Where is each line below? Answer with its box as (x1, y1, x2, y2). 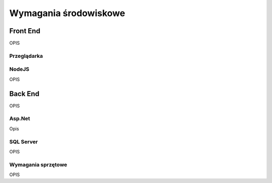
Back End (9, 89, 40, 98)
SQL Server (9, 138, 38, 145)
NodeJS (9, 66, 30, 73)
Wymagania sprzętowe (9, 161, 67, 168)
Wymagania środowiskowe (9, 8, 125, 19)
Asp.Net (9, 115, 30, 122)
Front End (9, 27, 40, 35)
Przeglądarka (9, 52, 43, 59)
